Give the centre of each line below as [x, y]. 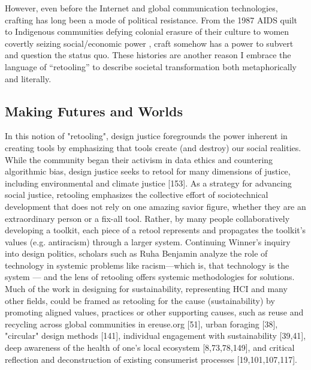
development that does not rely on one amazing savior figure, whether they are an [155, 206]
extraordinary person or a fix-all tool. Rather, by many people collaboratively [147, 218]
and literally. [28, 78]
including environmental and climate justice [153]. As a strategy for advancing [148, 183]
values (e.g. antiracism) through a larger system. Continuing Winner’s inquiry [148, 241]
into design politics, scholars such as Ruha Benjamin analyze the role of [136, 253]
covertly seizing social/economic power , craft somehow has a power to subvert [149, 43]
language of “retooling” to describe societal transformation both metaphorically [151, 66]
